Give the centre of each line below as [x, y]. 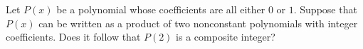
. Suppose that [325, 9]
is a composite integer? [226, 37]
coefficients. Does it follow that [73, 37]
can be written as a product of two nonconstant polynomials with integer [198, 23]
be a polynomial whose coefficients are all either [161, 9]
